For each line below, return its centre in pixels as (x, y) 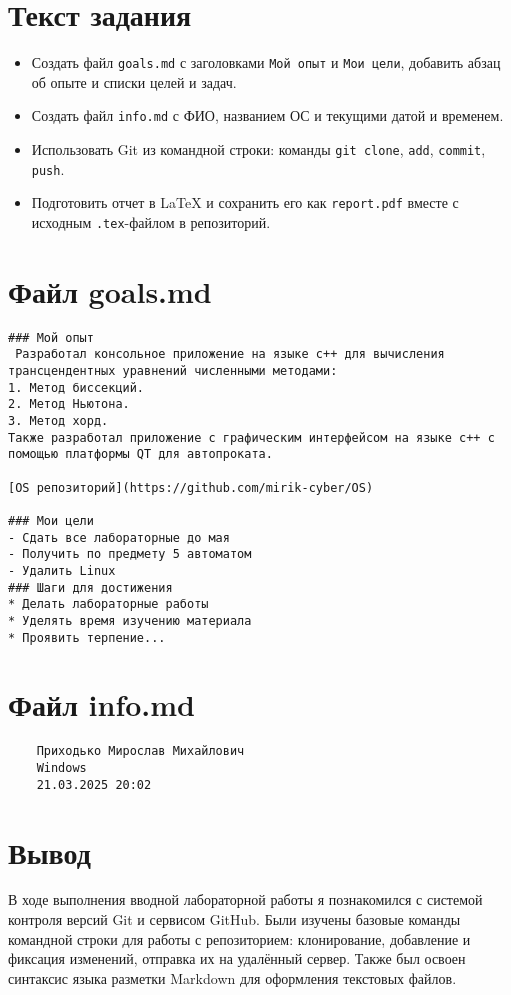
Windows (61, 768)
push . (48, 168)
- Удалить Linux (62, 570)
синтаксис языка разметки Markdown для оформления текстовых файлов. (232, 977)
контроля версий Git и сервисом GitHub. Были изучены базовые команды (234, 919)
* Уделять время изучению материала (130, 620)
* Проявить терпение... (87, 637)
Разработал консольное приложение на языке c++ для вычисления (230, 354)
